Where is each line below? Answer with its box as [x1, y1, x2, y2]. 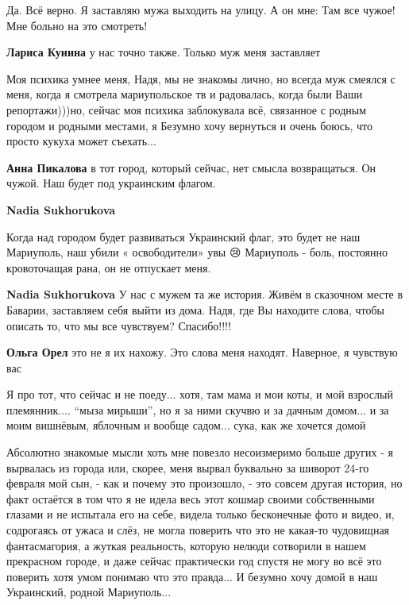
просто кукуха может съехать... [6, 133, 156, 149]
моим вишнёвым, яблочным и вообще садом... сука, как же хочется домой [6, 417, 366, 434]
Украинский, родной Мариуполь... [6, 584, 172, 600]
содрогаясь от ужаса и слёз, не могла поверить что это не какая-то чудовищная [6, 522, 390, 538]
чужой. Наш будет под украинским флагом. [6, 175, 216, 191]
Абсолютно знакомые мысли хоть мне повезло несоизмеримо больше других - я [6, 444, 393, 460]
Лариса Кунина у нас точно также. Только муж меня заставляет [6, 44, 321, 60]
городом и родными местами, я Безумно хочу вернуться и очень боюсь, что [6, 117, 372, 133]
